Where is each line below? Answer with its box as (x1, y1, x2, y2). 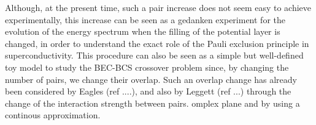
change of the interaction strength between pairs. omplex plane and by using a (5, 96, 300, 109)
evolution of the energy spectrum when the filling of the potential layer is (5, 25, 280, 38)
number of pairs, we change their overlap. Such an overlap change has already (5, 73, 297, 85)
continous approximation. (5, 109, 101, 121)
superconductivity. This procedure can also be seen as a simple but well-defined (5, 49, 304, 62)
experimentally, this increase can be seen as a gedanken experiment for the (5, 13, 285, 26)
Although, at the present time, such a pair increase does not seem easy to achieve (5, 1, 312, 13)
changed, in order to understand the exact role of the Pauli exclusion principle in (5, 37, 309, 49)
